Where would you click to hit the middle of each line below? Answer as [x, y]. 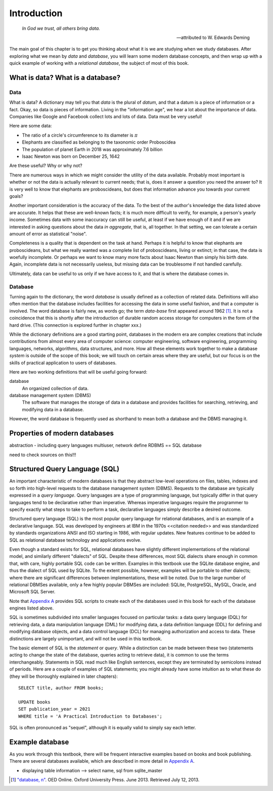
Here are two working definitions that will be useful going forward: [78, 372]
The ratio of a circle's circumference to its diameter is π [80, 135]
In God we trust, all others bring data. [61, 28]
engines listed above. [32, 608]
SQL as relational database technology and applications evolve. [75, 540]
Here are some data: [31, 126]
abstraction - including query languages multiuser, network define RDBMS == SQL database [106, 446]
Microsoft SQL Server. [32, 592]
